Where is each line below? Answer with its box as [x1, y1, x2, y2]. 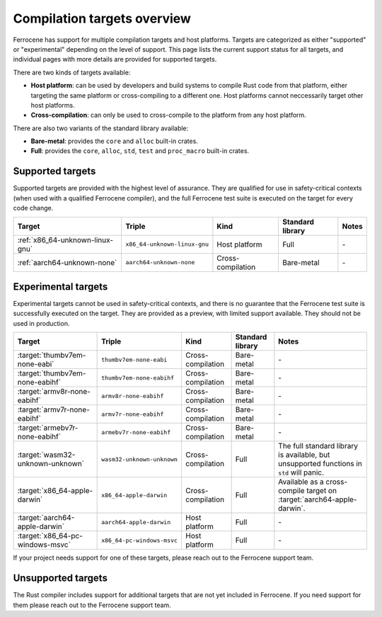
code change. [13, 204, 54, 213]
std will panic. [278, 468, 325, 477]
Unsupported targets [13, 572, 108, 584]
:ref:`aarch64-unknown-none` [17, 257, 117, 267]
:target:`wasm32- [17, 450, 76, 460]
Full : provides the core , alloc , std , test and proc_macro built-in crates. [30, 147, 250, 155]
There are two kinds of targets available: [13, 68, 131, 77]
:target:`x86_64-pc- [17, 531, 83, 541]
